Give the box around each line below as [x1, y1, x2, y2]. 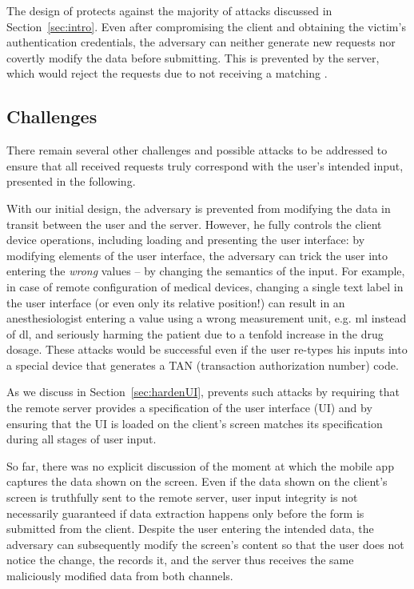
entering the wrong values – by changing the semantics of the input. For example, [6, 262, 405, 279]
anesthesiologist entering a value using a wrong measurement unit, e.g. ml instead [6, 310, 407, 327]
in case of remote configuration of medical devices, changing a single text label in [6, 278, 404, 294]
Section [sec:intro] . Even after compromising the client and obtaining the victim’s [6, 18, 406, 34]
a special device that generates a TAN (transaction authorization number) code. [6, 356, 399, 373]
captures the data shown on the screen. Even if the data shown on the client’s [6, 473, 388, 490]
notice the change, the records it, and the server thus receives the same [6, 551, 354, 568]
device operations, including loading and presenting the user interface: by [6, 231, 365, 248]
